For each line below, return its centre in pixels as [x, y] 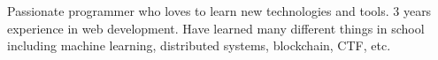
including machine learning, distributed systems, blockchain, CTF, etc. [199, 45]
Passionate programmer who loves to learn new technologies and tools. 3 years [219, 11]
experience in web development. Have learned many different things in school [216, 28]
